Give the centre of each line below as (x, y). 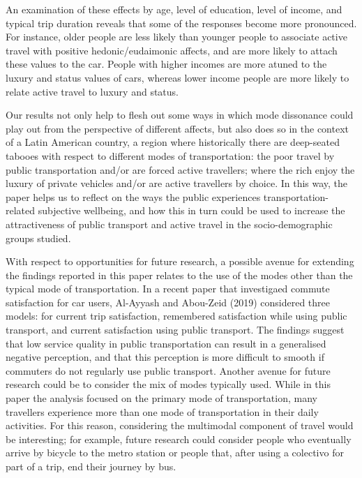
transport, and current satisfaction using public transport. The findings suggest (175, 330)
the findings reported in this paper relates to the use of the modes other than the (179, 275)
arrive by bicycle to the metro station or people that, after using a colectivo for (175, 453)
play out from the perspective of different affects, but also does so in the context (178, 128)
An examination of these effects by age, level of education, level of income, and (174, 9)
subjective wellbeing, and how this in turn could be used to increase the (191, 210)
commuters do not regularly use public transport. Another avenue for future (168, 370)
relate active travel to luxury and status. (92, 91)
